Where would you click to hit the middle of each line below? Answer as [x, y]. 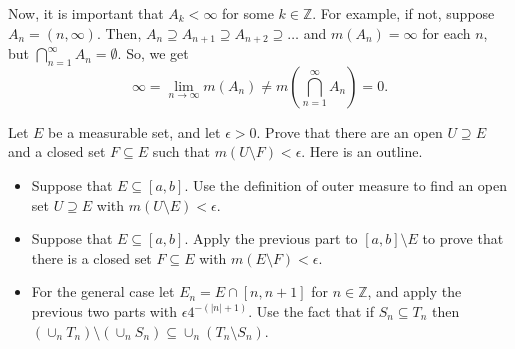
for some [248, 13]
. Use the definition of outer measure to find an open [346, 185]
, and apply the [414, 291]
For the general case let [103, 291]
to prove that [463, 238]
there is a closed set [91, 257]
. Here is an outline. [362, 151]
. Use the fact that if [311, 311]
